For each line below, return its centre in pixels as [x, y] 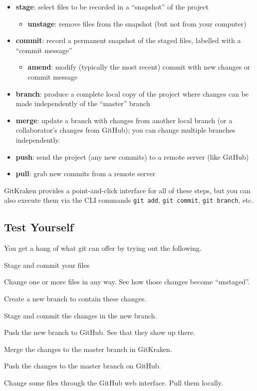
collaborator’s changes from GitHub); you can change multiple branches [126, 130]
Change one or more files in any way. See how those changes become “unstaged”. [127, 282]
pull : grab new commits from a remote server [86, 173]
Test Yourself [39, 227]
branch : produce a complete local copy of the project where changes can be [132, 93]
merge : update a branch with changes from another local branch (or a [124, 120]
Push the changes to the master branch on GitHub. [83, 366]
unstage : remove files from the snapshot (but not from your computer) [137, 23]
